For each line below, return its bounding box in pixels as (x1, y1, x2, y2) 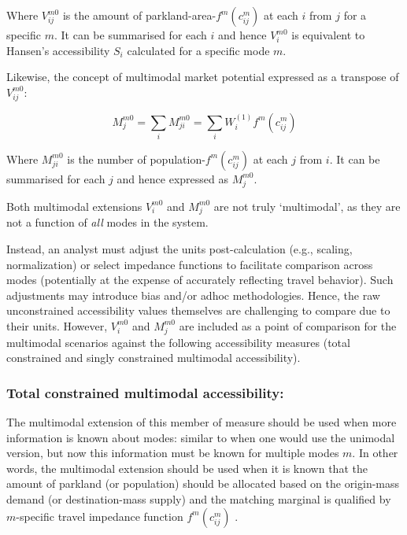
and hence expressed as (117, 170, 228, 186)
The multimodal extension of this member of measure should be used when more (6, 414, 397, 430)
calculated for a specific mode (127, 42, 270, 58)
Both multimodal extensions (6, 197, 142, 214)
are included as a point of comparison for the (179, 317, 397, 334)
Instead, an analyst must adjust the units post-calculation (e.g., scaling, (6, 240, 353, 256)
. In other (352, 445, 398, 461)
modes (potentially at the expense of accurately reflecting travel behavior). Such (6, 271, 394, 288)
